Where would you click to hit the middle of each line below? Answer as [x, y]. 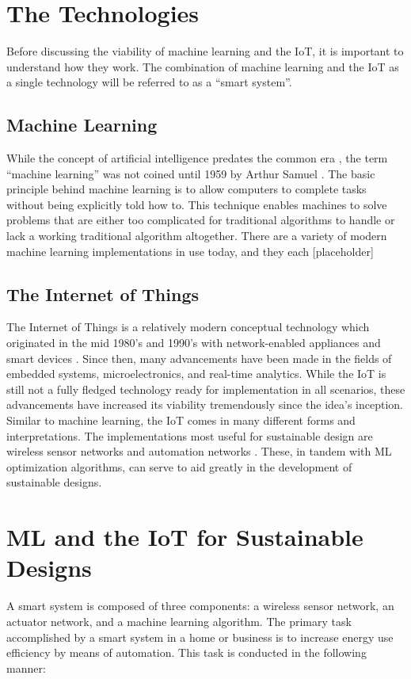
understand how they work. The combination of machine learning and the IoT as [203, 66]
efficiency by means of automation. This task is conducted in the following [186, 652]
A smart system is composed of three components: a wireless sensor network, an [200, 606]
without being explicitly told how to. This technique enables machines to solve [197, 204]
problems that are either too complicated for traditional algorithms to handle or [201, 220]
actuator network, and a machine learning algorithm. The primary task [179, 621]
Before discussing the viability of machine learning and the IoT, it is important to [205, 51]
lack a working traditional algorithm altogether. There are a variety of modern [197, 236]
